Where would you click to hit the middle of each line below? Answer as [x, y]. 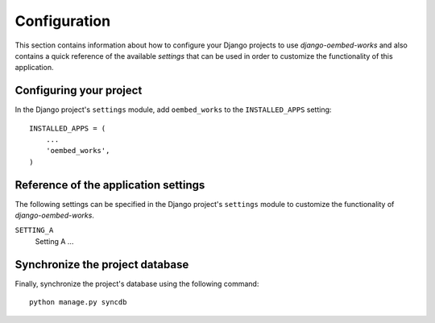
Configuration [63, 21]
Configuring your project [79, 91]
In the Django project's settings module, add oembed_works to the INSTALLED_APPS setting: [173, 110]
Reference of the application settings [110, 185]
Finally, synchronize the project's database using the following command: [137, 284]
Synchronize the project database [102, 265]
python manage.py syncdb [78, 302]
